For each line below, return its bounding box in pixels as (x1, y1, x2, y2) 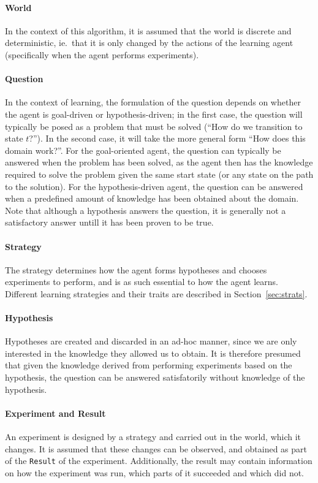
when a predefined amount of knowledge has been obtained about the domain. (5, 192, 299, 205)
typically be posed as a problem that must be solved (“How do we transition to (5, 120, 303, 132)
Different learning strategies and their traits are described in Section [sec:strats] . (5, 287, 308, 300)
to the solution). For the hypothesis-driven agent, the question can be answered (5, 180, 303, 192)
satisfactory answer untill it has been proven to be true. (5, 216, 214, 229)
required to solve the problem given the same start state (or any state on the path (5, 167, 314, 180)
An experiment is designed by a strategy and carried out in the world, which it (5, 430, 301, 443)
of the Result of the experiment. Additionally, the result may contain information (5, 454, 312, 467)
